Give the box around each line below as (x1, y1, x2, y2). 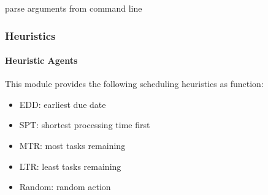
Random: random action (19, 180, 111, 193)
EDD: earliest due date (19, 97, 106, 110)
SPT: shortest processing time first (19, 118, 150, 131)
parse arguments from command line (5, 2, 142, 14)
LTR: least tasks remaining (19, 159, 121, 172)
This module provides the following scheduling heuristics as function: (5, 77, 264, 90)
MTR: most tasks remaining (19, 139, 126, 152)
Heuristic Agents (5, 54, 78, 67)
